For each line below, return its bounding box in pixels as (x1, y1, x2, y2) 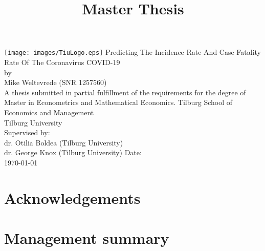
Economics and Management (4, 107, 94, 117)
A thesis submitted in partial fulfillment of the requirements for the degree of (4, 87, 246, 97)
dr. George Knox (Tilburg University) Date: (4, 147, 142, 158)
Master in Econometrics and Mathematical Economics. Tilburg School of (4, 97, 233, 108)
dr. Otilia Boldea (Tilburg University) (4, 137, 123, 148)
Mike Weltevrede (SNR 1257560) (4, 77, 107, 88)
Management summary (4, 227, 169, 248)
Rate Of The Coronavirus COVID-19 (4, 57, 120, 68)
